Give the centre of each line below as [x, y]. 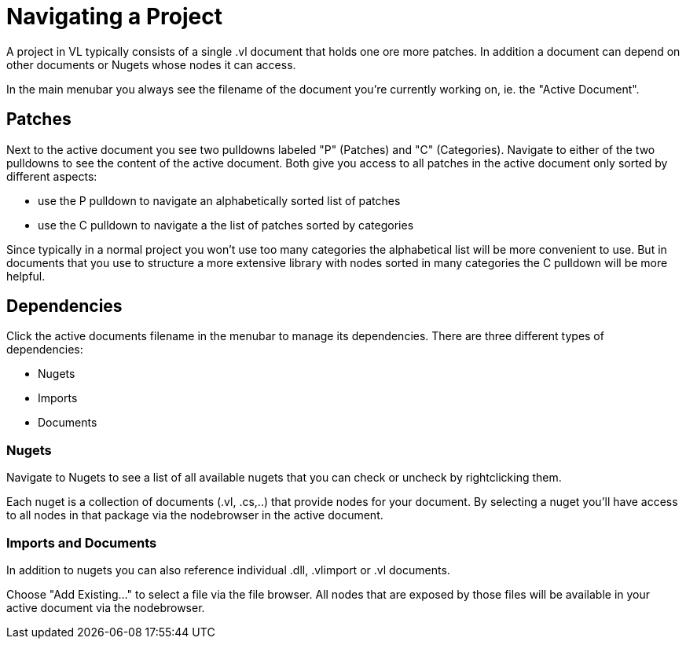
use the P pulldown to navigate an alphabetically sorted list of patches [219, 200]
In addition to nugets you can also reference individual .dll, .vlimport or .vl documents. [228, 570]
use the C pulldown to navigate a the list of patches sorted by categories [226, 225]
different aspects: [52, 176]
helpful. [26, 276]
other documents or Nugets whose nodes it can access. [151, 64]
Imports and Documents [82, 542]
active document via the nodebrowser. [106, 607]
